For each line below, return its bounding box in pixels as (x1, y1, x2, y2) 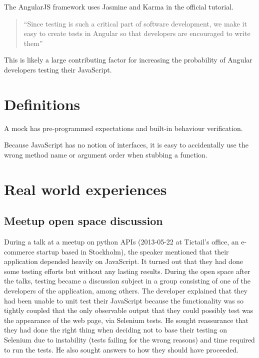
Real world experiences (4, 178, 167, 199)
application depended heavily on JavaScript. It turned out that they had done (4, 256, 243, 266)
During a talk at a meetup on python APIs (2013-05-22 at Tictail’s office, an (4, 236, 239, 247)
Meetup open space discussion (4, 213, 163, 228)
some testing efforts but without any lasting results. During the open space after (4, 265, 250, 276)
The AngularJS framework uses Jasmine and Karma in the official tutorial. (4, 1, 233, 11)
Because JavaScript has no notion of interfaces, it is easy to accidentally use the (4, 139, 248, 150)
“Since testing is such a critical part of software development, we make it (23, 18, 247, 28)
